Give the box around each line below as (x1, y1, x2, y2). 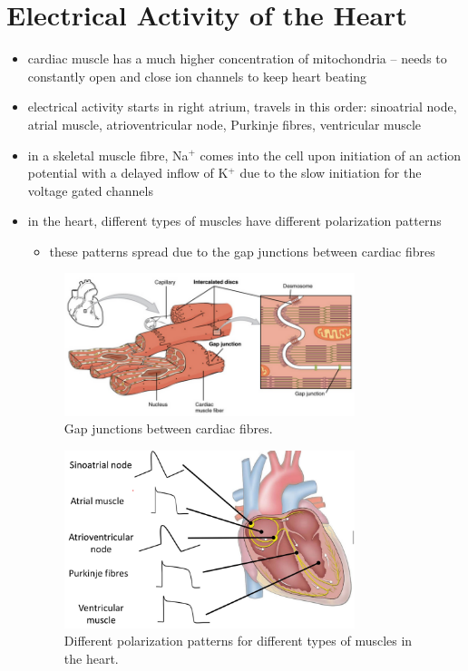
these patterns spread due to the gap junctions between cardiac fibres (49, 241, 435, 260)
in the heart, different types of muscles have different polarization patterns (27, 211, 442, 230)
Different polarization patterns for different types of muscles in (63, 631, 413, 650)
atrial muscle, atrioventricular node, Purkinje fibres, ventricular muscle (27, 114, 422, 133)
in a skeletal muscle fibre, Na (27, 145, 189, 164)
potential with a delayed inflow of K (27, 163, 229, 182)
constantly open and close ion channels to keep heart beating (27, 66, 367, 85)
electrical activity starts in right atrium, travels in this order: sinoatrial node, (27, 97, 457, 116)
